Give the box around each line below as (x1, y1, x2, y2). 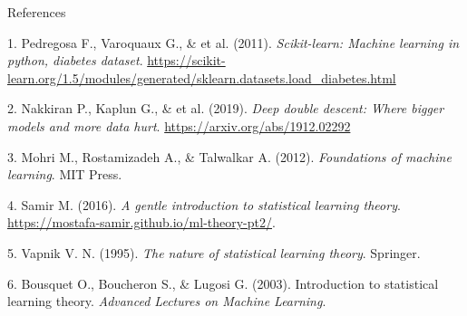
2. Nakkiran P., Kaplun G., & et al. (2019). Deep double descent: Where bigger (7, 99, 444, 118)
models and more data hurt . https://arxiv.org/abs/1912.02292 (7, 116, 351, 135)
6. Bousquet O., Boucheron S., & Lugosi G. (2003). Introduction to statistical (7, 273, 439, 292)
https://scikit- (147, 51, 226, 70)
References (7, 3, 66, 21)
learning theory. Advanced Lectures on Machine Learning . (7, 292, 326, 311)
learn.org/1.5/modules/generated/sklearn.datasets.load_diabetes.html (7, 68, 396, 87)
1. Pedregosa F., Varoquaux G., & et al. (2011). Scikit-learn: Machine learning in (7, 33, 460, 52)
